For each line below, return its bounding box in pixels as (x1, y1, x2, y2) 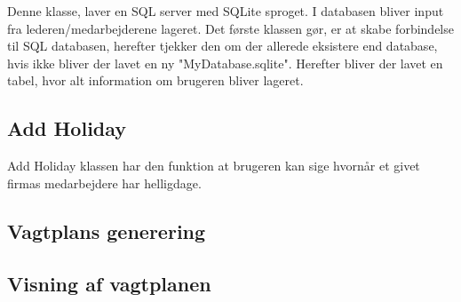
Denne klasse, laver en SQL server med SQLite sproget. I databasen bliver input (7, 2, 444, 20)
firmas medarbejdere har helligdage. (7, 173, 202, 192)
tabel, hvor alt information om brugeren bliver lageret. (7, 71, 304, 90)
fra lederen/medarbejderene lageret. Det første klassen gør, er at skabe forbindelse (7, 19, 454, 37)
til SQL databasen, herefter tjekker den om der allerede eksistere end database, (7, 36, 438, 55)
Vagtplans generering (7, 217, 206, 244)
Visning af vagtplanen (7, 269, 211, 297)
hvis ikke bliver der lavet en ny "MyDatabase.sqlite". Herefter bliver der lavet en (7, 53, 443, 72)
